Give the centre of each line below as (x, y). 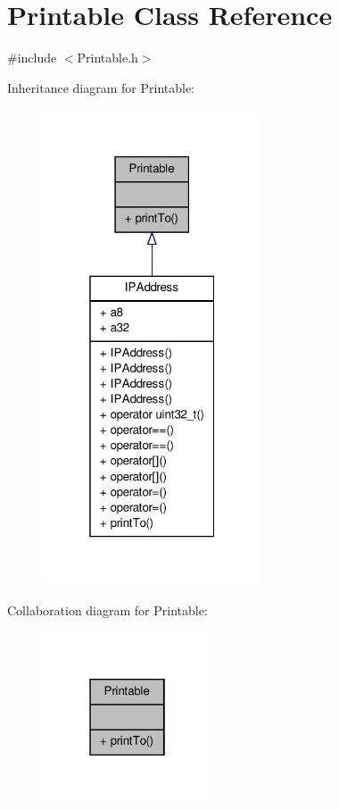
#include (32, 58)
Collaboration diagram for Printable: (107, 610)
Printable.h (107, 58)
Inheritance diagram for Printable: (101, 87)
